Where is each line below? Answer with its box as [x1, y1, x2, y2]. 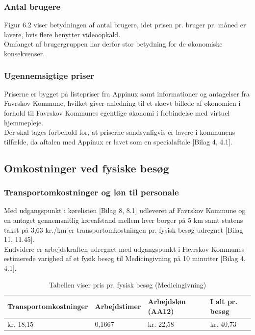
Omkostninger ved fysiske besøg [4, 160, 169, 175]
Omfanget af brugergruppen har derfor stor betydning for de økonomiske [4, 39, 223, 49]
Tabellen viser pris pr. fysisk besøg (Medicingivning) [49, 279, 206, 289]
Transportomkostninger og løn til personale [4, 186, 179, 198]
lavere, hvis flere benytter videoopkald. [4, 29, 121, 39]
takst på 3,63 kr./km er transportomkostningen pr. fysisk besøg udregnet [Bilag [4, 224, 243, 235]
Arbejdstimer [95, 301, 141, 311]
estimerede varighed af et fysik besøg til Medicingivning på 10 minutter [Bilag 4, [4, 253, 246, 263]
